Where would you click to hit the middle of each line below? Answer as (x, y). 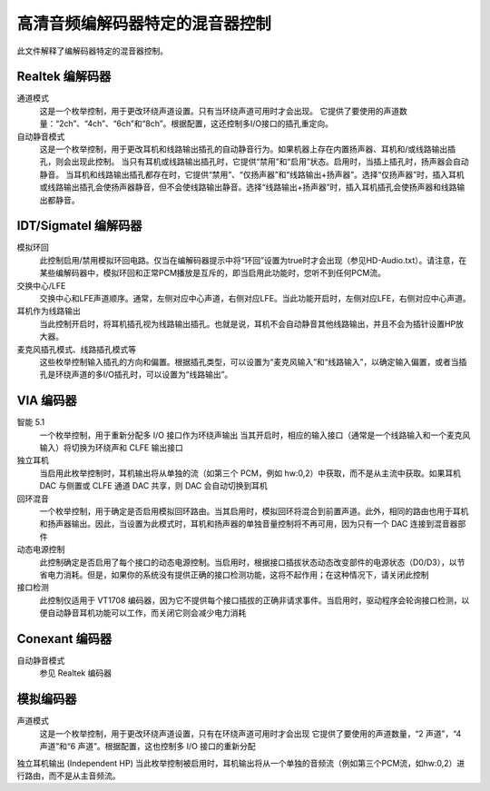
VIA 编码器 (47, 401)
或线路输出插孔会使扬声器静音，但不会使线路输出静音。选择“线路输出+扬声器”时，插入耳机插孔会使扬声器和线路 (248, 187)
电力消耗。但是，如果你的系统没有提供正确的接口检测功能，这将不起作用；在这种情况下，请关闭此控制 (238, 574)
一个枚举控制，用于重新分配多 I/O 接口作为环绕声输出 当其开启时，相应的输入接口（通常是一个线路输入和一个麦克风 (255, 435)
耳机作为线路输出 (49, 311)
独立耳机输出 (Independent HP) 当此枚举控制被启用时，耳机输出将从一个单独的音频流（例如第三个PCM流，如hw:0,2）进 (241, 763)
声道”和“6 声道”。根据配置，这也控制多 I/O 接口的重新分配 (147, 747)
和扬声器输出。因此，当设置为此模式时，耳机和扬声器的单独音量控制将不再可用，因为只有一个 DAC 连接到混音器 (249, 524)
